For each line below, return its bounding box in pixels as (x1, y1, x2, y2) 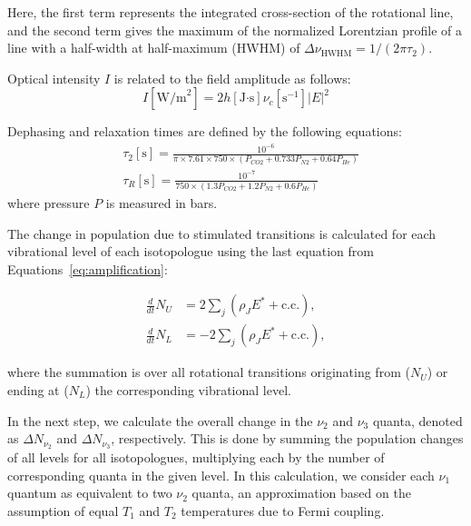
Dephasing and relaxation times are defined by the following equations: (7, 122, 402, 141)
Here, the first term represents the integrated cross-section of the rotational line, (7, 3, 454, 21)
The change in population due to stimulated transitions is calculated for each (7, 223, 437, 243)
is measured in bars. (105, 193, 218, 212)
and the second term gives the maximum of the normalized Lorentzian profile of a (7, 20, 462, 39)
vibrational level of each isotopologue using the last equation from (7, 242, 374, 261)
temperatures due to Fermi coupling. (181, 501, 385, 520)
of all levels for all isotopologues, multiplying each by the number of (7, 448, 385, 467)
